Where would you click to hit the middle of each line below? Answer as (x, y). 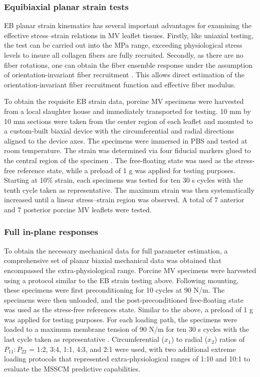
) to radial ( (189, 339)
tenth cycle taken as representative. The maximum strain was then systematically (129, 190)
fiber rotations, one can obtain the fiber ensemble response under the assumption (128, 65)
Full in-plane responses (51, 232)
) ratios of (229, 339)
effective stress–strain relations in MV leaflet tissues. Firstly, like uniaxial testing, (129, 35)
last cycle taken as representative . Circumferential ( (84, 339)
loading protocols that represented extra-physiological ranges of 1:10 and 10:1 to (127, 359)
